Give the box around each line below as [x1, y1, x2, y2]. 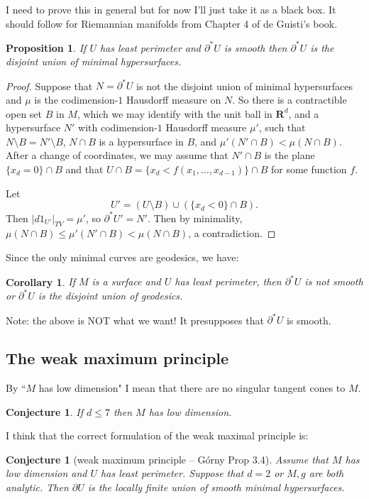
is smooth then [224, 40, 287, 55]
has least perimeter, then [175, 274, 282, 289]
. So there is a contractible [232, 92, 347, 106]
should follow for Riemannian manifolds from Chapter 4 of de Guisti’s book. [6, 16, 338, 31]
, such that [258, 120, 306, 135]
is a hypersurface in [99, 133, 184, 148]
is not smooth [304, 274, 363, 289]
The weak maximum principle [6, 347, 229, 369]
